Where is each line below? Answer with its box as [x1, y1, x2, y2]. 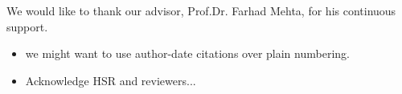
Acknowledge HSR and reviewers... [25, 72, 196, 88]
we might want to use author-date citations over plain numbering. [25, 45, 350, 62]
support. [6, 18, 48, 35]
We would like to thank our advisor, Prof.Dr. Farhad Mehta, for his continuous [6, 2, 396, 18]
